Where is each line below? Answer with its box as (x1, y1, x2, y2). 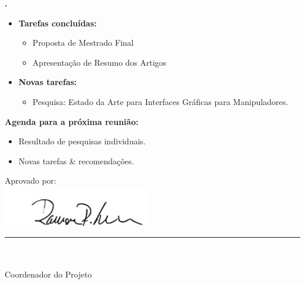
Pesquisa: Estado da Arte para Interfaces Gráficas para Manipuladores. (32, 95, 289, 107)
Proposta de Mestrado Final (32, 36, 134, 49)
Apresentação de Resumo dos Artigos (32, 56, 167, 68)
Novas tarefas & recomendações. (18, 154, 134, 167)
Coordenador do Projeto (5, 268, 92, 280)
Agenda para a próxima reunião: (5, 115, 138, 127)
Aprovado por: (5, 174, 56, 187)
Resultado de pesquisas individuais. (18, 135, 146, 147)
